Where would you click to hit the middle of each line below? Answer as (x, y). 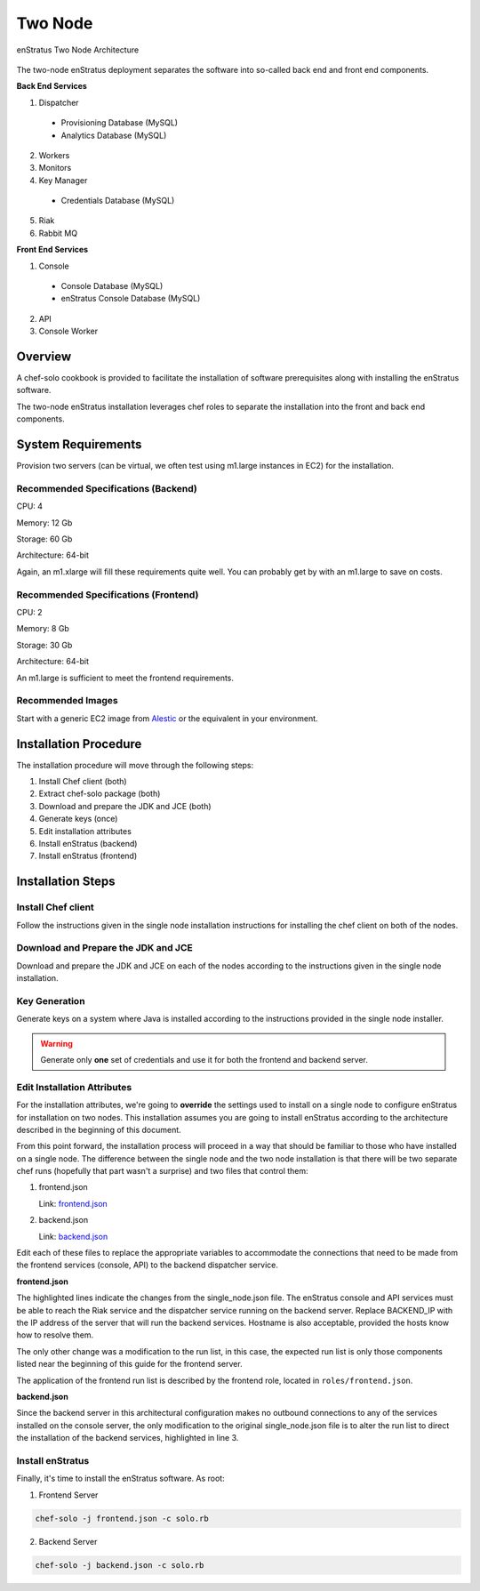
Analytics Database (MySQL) (114, 135)
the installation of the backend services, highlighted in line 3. (128, 1438)
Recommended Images (68, 701)
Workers (54, 155)
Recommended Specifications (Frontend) (108, 594)
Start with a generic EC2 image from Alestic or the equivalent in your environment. (168, 718)
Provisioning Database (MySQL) (119, 123)
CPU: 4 (30, 506)
